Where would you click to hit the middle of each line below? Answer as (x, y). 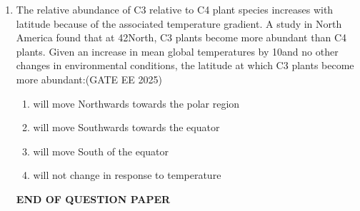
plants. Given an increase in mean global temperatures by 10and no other (177, 51)
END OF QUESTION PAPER (93, 199)
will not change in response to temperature (127, 175)
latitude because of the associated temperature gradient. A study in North (179, 23)
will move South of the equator (101, 151)
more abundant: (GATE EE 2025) (89, 79)
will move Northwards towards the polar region (136, 103)
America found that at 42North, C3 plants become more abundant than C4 (181, 37)
